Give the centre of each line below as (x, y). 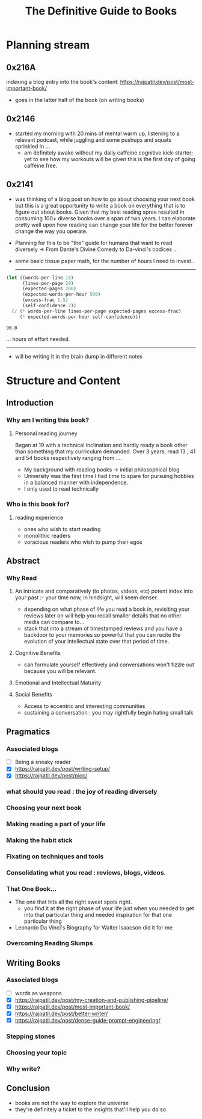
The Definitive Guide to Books (101, 11)
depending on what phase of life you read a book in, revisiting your (107, 609)
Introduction (30, 403)
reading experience (39, 517)
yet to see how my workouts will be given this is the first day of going (109, 159)
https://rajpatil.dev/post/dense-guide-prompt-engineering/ (88, 1021)
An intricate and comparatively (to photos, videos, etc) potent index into (104, 591)
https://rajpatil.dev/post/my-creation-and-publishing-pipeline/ (92, 999)
